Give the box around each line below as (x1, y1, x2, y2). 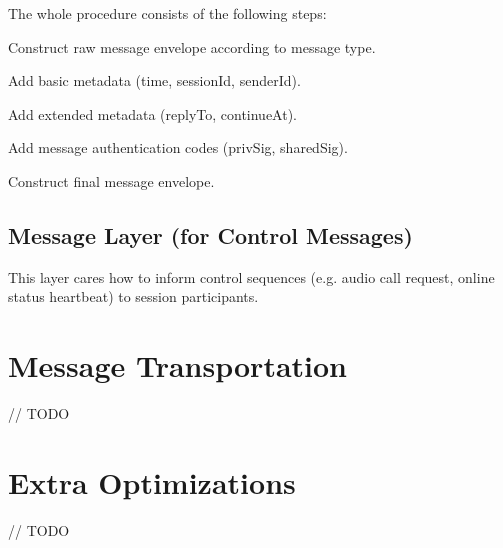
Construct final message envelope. (8, 170, 215, 191)
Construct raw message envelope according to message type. (8, 36, 376, 57)
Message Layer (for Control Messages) (8, 219, 413, 250)
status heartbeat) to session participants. (8, 286, 259, 307)
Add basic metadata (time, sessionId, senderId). (8, 70, 301, 91)
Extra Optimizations (8, 461, 296, 502)
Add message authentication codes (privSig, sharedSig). (8, 137, 348, 158)
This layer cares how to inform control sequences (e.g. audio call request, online (8, 266, 495, 287)
